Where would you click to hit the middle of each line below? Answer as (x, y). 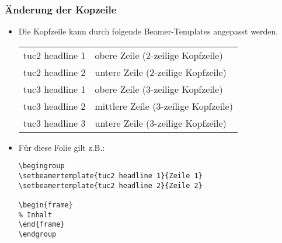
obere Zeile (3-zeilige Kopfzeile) (159, 89)
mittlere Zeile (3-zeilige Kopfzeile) (164, 106)
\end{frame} (41, 225)
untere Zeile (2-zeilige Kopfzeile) (161, 72)
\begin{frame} (46, 205)
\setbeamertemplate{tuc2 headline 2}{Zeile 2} (110, 185)
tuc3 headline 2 (54, 106)
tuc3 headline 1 (54, 89)
